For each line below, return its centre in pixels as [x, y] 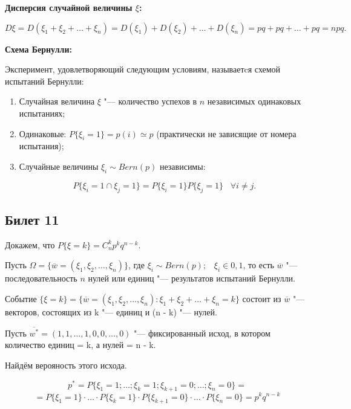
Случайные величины [59, 166]
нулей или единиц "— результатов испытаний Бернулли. [192, 278]
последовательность [41, 278]
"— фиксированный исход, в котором [202, 333]
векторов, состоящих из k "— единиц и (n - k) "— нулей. [111, 311]
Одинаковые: [43, 133]
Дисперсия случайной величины [69, 7]
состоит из [262, 298]
